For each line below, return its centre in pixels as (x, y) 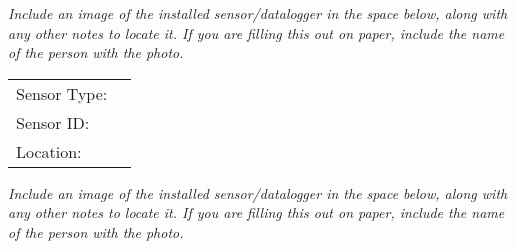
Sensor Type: (62, 93)
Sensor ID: (53, 122)
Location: (49, 151)
